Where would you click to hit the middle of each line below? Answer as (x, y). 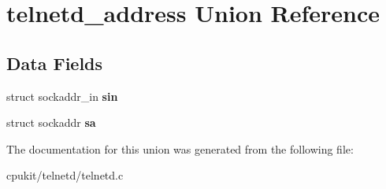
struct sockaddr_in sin (62, 96)
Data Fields (55, 63)
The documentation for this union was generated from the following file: (180, 148)
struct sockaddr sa (51, 122)
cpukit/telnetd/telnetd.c (65, 175)
